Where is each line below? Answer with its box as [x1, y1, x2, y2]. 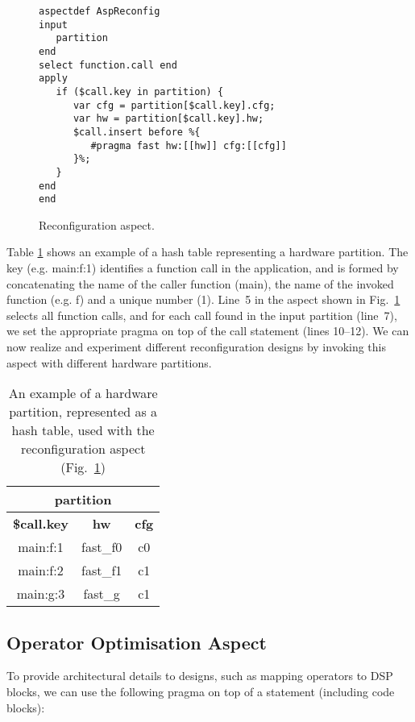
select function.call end [39, 59, 177, 71]
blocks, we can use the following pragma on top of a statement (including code [6, 683, 395, 699]
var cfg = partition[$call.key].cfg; [73, 99, 276, 111]
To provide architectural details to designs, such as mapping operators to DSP [6, 667, 393, 684]
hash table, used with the [11, 421, 155, 440]
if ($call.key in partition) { [56, 85, 224, 98]
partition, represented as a [9, 402, 158, 421]
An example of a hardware [8, 384, 158, 403]
